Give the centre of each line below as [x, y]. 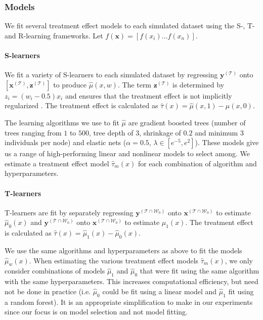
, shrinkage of [160, 132]
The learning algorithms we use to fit [62, 122]
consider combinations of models [55, 271]
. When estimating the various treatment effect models [114, 260]
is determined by [199, 84]
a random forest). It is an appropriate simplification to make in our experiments [129, 302]
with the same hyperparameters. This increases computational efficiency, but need [131, 281]
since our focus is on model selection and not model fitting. [96, 312]
